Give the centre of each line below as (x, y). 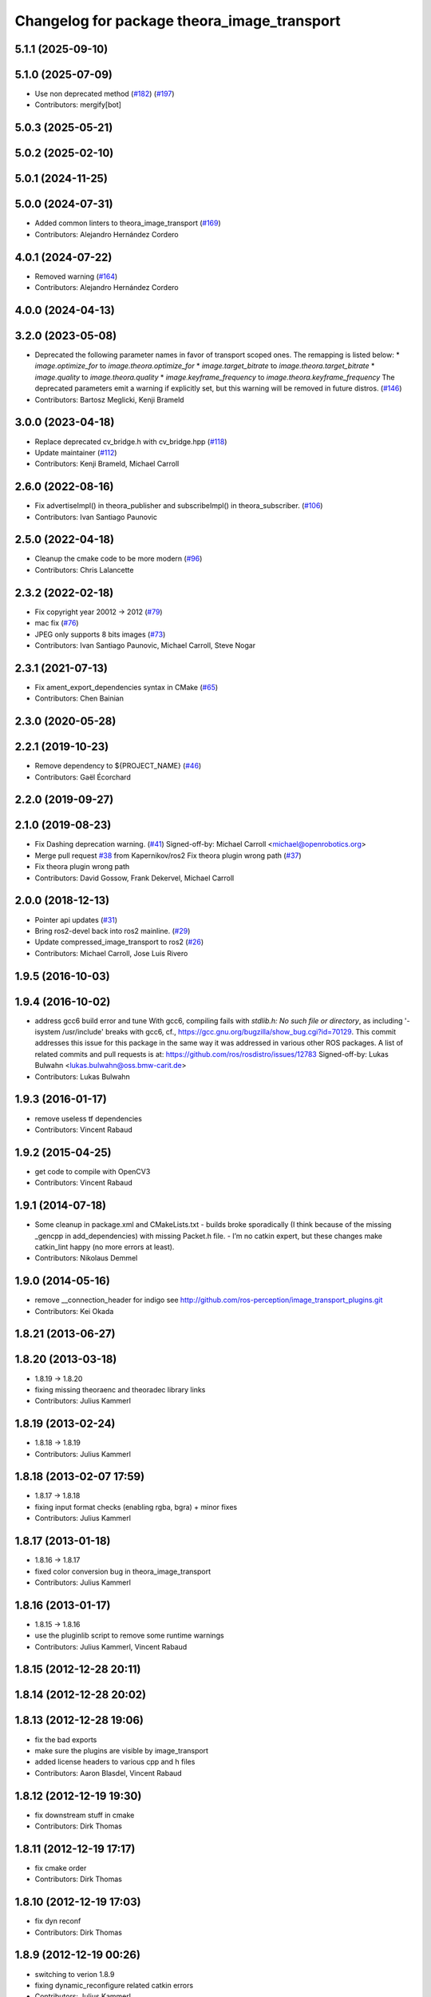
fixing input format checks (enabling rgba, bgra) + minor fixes (136, 1507)
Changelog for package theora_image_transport (178, 21)
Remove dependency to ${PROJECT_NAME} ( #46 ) (118, 766)
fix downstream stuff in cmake (85, 1815)
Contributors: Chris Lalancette (84, 570)
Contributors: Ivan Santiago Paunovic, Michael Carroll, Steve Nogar (145, 645)
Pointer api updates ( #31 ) (76, 919)
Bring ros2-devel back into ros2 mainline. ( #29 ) (113, 931)
